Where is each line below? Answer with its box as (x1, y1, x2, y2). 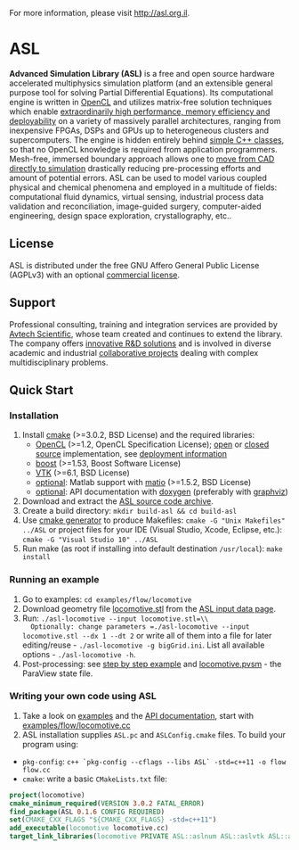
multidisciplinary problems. (9, 357, 109, 367)
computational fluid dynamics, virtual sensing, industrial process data (9, 191, 264, 202)
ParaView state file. (21, 668, 93, 679)
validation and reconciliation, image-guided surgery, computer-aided (9, 201, 262, 211)
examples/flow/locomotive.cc (21, 720, 131, 730)
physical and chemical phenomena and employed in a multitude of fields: (9, 182, 278, 193)
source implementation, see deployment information (35, 449, 228, 459)
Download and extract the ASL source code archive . (21, 496, 214, 507)
